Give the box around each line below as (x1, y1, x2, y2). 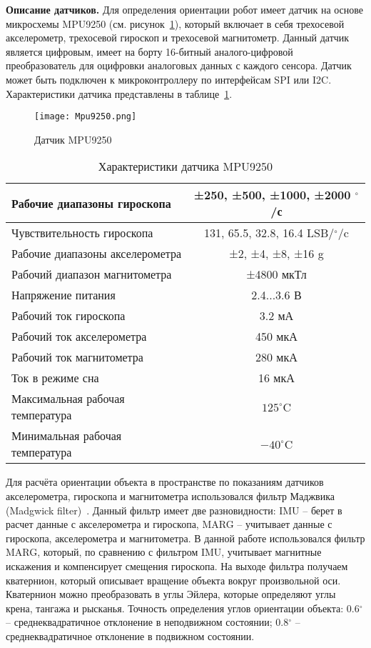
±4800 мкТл (246, 266, 307, 283)
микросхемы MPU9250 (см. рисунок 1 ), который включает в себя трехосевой (6, 16, 345, 31)
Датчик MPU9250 (34, 131, 112, 146)
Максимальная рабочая (11, 390, 125, 407)
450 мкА (255, 328, 298, 345)
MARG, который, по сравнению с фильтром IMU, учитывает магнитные (6, 544, 322, 559)
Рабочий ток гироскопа (11, 307, 126, 324)
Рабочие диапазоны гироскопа (11, 194, 171, 211)
